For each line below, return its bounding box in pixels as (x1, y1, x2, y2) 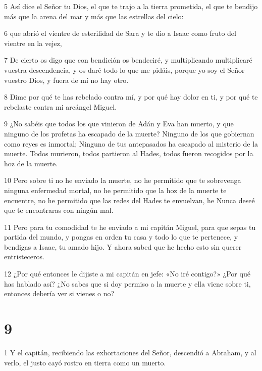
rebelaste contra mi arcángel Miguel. (4, 101, 117, 112)
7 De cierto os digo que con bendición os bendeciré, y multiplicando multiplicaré (4, 55, 252, 65)
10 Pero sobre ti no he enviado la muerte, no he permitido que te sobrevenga (4, 175, 241, 185)
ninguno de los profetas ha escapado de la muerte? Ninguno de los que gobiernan (4, 128, 254, 138)
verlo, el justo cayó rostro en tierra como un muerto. (4, 357, 166, 367)
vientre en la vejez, (4, 37, 62, 48)
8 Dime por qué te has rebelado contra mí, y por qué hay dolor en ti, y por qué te (4, 91, 258, 102)
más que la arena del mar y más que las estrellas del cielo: (4, 11, 184, 21)
